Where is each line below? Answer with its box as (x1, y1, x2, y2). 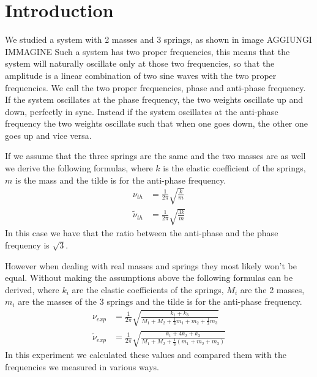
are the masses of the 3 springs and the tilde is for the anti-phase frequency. (18, 295, 302, 308)
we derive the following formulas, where (5, 162, 153, 174)
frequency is (5, 239, 50, 251)
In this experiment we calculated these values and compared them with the (5, 348, 286, 361)
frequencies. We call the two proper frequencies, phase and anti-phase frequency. (5, 81, 306, 94)
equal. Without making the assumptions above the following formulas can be (5, 271, 293, 284)
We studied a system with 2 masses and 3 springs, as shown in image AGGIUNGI (5, 33, 312, 46)
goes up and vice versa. (5, 129, 92, 141)
